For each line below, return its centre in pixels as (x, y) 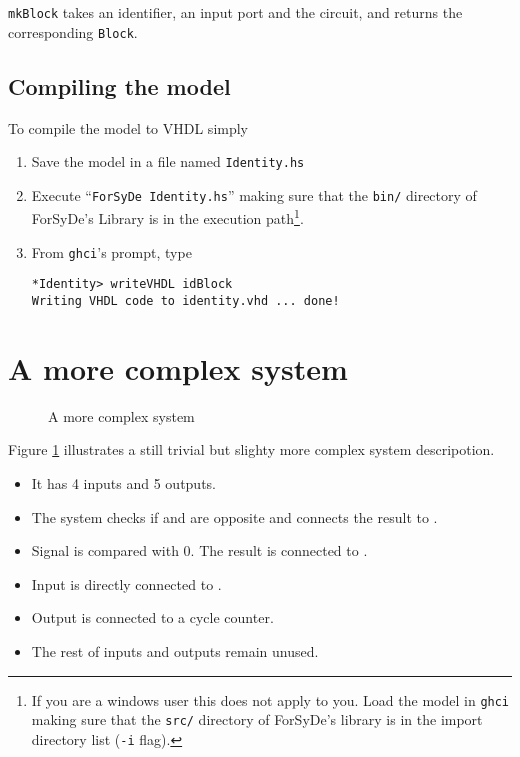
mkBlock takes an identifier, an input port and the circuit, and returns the (235, 12)
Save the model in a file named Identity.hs (168, 161)
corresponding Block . (73, 31)
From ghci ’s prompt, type (111, 251)
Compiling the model (119, 85)
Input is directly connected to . (126, 583)
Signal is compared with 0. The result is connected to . (199, 550)
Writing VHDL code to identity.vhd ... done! (185, 300)
